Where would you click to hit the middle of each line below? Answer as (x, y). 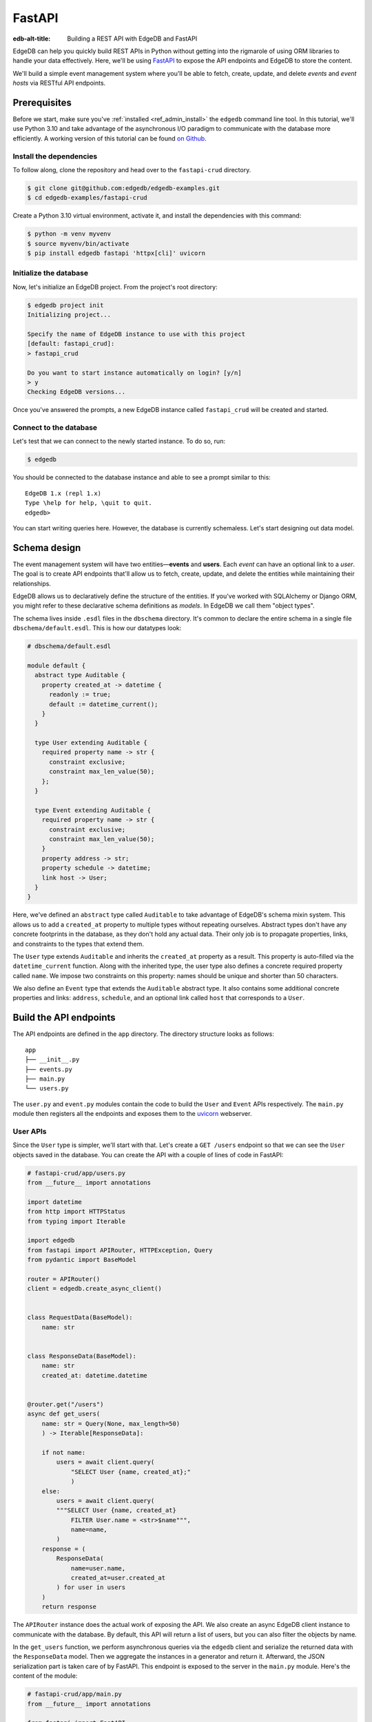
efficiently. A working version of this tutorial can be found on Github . (110, 138)
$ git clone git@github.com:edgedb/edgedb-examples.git (124, 188)
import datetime (55, 1202)
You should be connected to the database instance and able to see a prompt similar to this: (142, 477)
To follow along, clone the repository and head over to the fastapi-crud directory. (132, 169)
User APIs (30, 1131)
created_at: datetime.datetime (94, 1375)
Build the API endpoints (64, 1018)
